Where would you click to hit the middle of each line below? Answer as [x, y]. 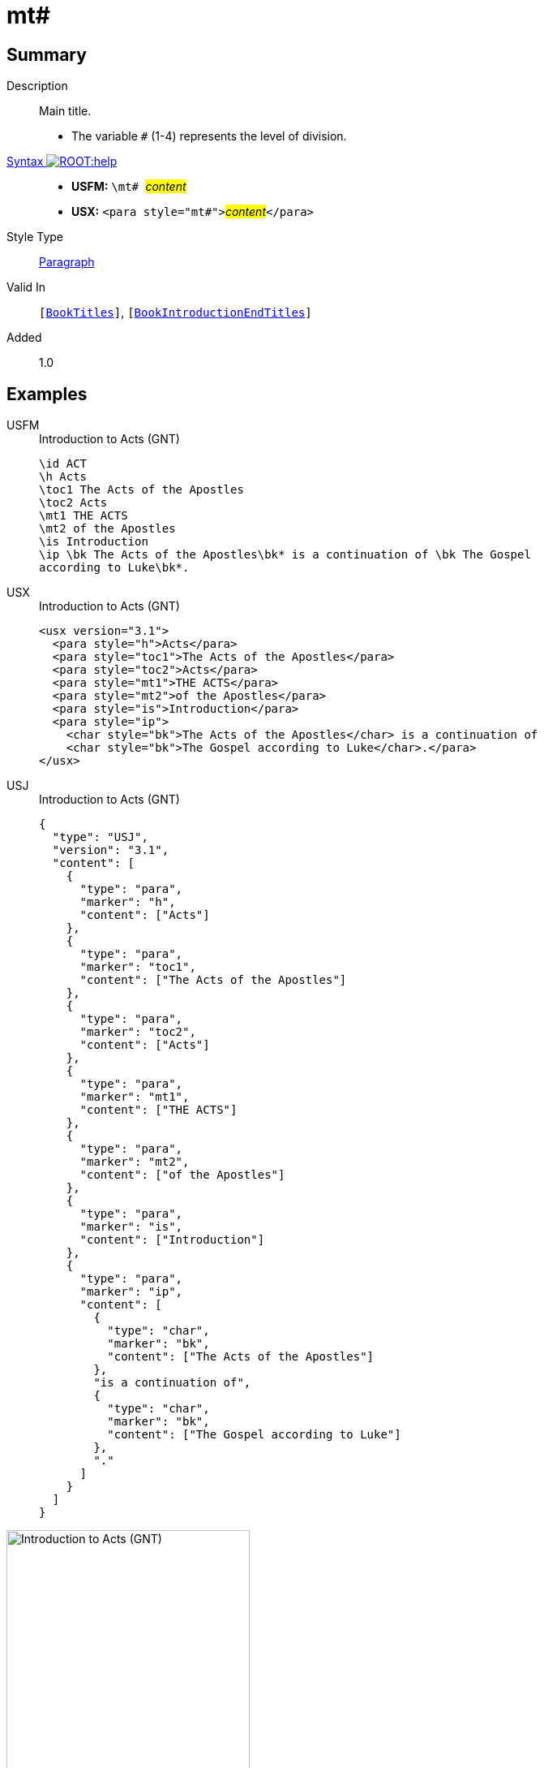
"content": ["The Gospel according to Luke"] [254, 1435]
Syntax [25, 162]
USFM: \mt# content [129, 187]
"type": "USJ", [100, 837]
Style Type [35, 237]
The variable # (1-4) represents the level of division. [209, 136]
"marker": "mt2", [135, 1162]
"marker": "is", [131, 1227]
